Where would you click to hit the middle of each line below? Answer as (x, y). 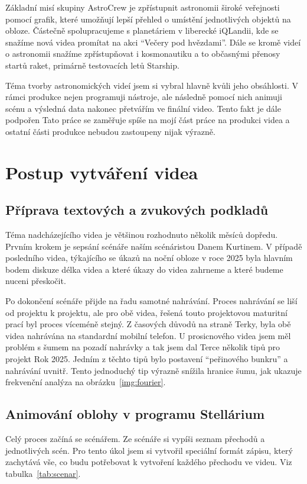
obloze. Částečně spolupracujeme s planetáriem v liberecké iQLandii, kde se (142, 30)
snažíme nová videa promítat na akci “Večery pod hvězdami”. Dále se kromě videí (153, 42)
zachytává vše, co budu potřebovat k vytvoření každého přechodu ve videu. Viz (149, 462)
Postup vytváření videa (102, 172)
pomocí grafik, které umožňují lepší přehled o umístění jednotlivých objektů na (148, 19)
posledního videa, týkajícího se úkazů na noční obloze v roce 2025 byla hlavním (149, 258)
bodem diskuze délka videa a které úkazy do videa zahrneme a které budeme (144, 269)
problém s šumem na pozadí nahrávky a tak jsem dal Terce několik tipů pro (143, 347)
